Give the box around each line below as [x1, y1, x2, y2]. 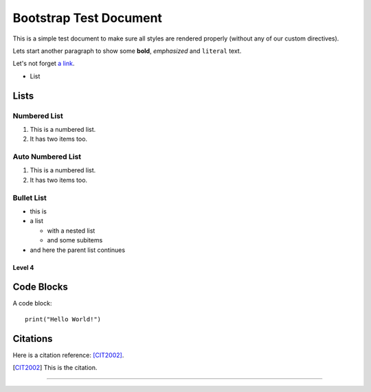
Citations [12, 333, 53, 345]
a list [30, 217, 44, 225]
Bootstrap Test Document [12, 10, 163, 25]
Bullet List [12, 193, 47, 203]
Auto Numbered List [12, 152, 82, 161]
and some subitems [47, 236, 103, 244]
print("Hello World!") [25, 315, 102, 323]
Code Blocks [12, 281, 68, 293]
